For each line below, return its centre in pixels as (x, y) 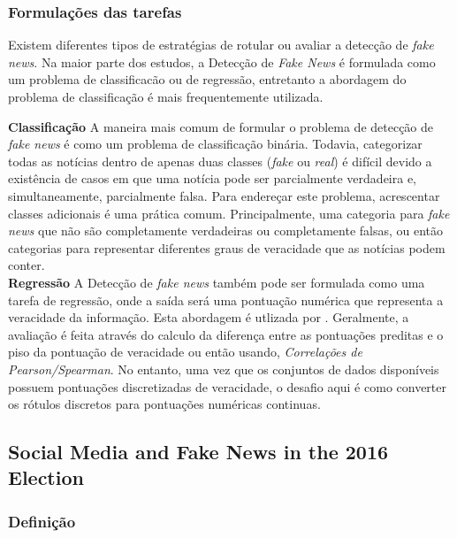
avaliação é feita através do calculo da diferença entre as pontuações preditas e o (226, 334)
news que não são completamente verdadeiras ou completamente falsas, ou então (226, 231)
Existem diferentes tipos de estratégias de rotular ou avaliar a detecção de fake (221, 45)
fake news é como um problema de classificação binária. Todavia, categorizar (215, 144)
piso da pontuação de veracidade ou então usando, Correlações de (185, 352)
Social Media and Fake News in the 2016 (198, 452)
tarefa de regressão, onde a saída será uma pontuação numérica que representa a (226, 300)
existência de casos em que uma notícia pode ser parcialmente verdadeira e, (213, 178)
